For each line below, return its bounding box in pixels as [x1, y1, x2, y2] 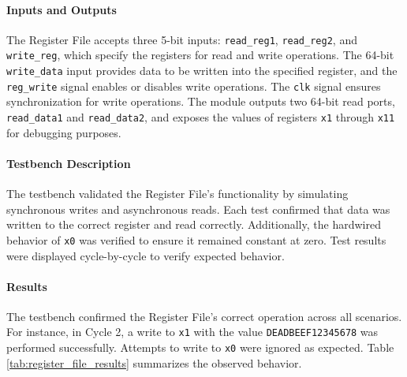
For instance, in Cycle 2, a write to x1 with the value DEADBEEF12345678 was [6, 323, 379, 340]
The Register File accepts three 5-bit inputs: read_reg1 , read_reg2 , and [6, 31, 357, 47]
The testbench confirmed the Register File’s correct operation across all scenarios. [6, 308, 402, 324]
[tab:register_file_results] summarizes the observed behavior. [6, 354, 302, 371]
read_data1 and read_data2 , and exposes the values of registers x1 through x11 [6, 109, 395, 125]
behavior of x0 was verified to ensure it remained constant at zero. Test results [6, 231, 386, 248]
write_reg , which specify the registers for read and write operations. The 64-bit [6, 47, 394, 63]
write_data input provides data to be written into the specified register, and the [6, 62, 398, 79]
